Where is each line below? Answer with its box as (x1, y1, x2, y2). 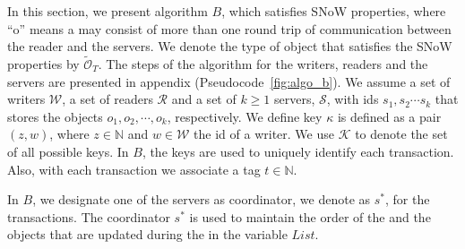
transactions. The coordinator (7, 207, 170, 226)
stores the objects (7, 107, 103, 125)
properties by (7, 55, 80, 73)
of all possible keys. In (7, 142, 129, 160)
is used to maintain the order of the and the (189, 207, 431, 226)
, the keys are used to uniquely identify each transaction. (142, 142, 454, 160)
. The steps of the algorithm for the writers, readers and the (98, 55, 428, 73)
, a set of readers (62, 90, 153, 108)
